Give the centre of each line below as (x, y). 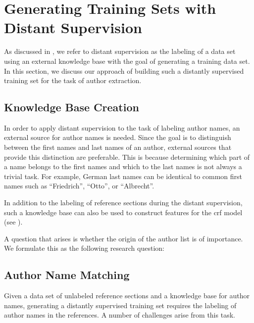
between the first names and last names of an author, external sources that (118, 147)
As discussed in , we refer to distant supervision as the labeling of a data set (120, 51)
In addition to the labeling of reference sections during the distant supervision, (123, 203)
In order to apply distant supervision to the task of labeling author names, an (122, 127)
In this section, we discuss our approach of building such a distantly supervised (124, 70)
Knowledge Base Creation (72, 107)
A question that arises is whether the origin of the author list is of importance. (124, 238)
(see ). (13, 222)
